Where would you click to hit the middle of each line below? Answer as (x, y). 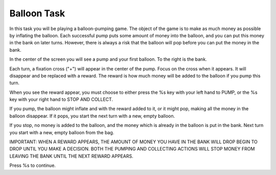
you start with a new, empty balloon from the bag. (62, 132)
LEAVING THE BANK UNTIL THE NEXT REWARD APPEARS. (72, 156)
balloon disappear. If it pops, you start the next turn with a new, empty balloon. (92, 116)
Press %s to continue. (33, 165)
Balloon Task (37, 13)
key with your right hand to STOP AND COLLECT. (61, 99)
